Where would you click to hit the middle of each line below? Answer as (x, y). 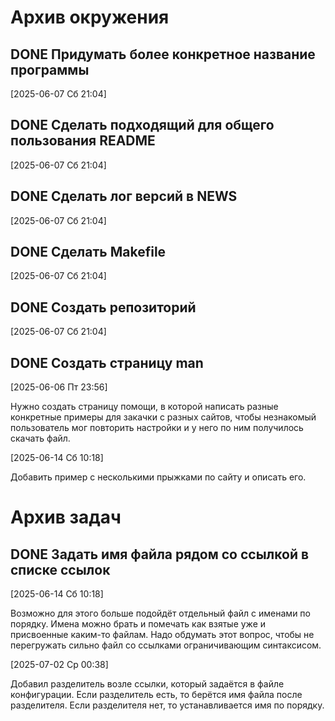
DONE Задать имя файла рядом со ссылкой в (160, 554)
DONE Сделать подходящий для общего (142, 125)
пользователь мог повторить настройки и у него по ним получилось (157, 428)
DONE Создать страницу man (107, 362)
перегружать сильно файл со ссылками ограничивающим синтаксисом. (166, 645)
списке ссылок (60, 569)
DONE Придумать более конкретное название (163, 54)
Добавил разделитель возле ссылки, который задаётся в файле (147, 684)
